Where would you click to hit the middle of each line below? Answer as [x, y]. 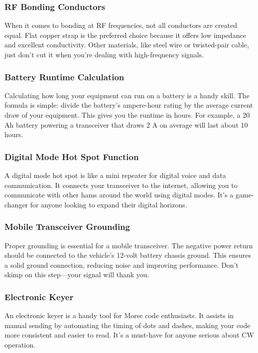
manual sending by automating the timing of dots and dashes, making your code [128, 325]
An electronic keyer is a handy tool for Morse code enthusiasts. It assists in [119, 315]
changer [16, 204]
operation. [20, 344]
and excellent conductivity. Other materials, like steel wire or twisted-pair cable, [127, 45]
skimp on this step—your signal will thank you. [77, 274]
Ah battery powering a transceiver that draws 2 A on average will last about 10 [126, 124]
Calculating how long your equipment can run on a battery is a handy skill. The [127, 95]
